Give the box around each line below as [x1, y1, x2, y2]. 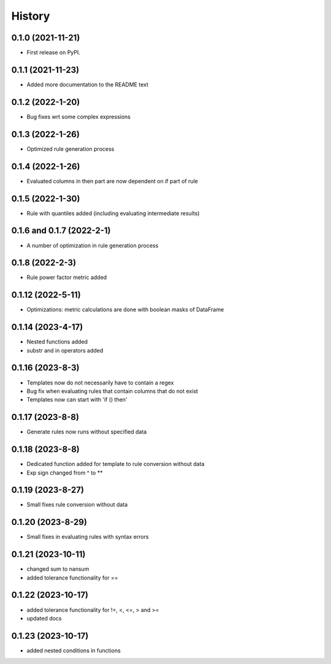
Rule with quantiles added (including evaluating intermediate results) [26, 209, 200, 217]
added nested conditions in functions [26, 647, 121, 654]
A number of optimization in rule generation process [26, 242, 159, 249]
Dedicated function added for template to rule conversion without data [26, 460, 205, 468]
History [11, 9, 50, 23]
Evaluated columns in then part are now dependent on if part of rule [26, 177, 199, 185]
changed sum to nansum [26, 565, 89, 573]
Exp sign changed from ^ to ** [26, 469, 103, 476]
